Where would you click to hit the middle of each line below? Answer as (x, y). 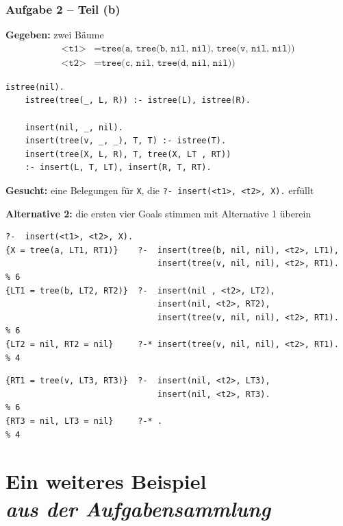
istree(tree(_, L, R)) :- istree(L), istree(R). (138, 100)
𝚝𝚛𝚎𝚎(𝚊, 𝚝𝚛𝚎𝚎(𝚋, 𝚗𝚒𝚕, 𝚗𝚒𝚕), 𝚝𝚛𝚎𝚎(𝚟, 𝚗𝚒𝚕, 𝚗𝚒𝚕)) (198, 48)
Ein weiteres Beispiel (106, 481)
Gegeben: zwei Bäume (55, 35)
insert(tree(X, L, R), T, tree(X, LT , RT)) (128, 154)
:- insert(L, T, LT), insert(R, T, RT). (118, 168)
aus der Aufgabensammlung (138, 508)
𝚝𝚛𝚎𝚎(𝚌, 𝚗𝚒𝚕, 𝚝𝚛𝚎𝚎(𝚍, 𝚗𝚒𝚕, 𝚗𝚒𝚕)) (168, 63)
